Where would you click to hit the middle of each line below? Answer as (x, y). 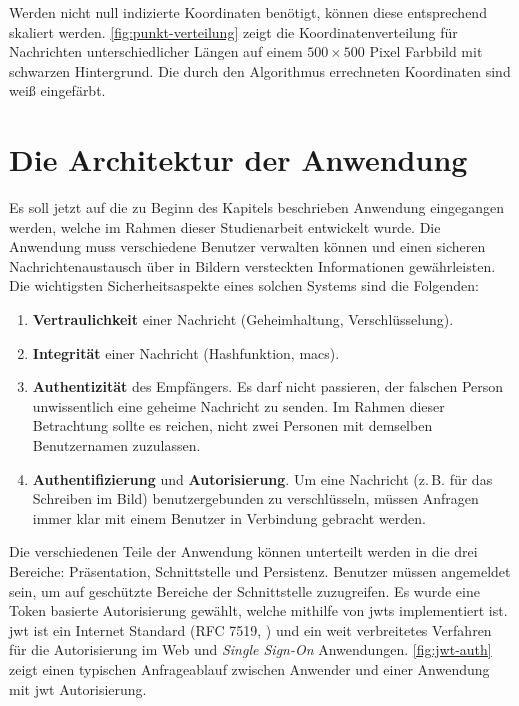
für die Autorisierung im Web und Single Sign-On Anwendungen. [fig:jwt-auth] (250, 649)
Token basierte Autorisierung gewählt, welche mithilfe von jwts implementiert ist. (258, 610)
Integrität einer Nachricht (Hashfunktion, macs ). (186, 352)
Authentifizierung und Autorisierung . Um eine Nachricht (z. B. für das (262, 478)
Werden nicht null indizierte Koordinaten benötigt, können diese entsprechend (248, 12)
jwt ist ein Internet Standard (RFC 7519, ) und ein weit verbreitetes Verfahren (250, 629)
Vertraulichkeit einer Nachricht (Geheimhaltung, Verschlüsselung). (243, 319)
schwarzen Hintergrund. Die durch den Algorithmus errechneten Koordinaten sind (260, 70)
